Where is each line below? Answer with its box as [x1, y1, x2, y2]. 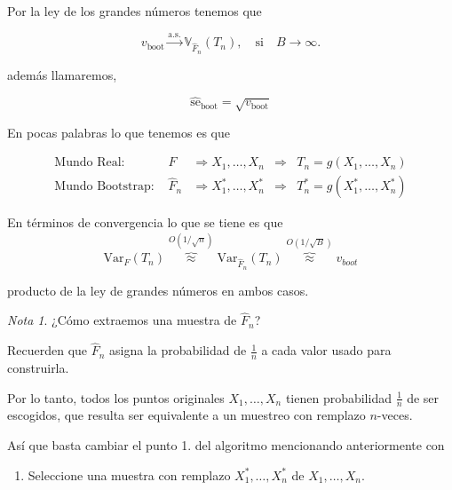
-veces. [377, 406, 413, 424]
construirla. [7, 359, 69, 377]
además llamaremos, [7, 65, 117, 83]
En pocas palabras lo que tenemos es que [7, 122, 230, 141]
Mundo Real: [54, 156, 125, 170]
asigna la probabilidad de [109, 341, 247, 360]
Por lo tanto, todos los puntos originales [7, 388, 225, 407]
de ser [407, 388, 440, 407]
